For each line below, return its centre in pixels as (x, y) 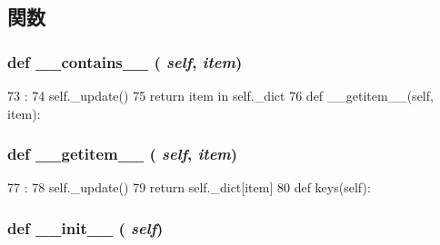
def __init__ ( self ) (85, 227)
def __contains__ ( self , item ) (125, 61)
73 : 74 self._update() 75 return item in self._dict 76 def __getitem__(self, (220, 95)
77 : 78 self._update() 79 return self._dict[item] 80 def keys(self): (189, 187)
